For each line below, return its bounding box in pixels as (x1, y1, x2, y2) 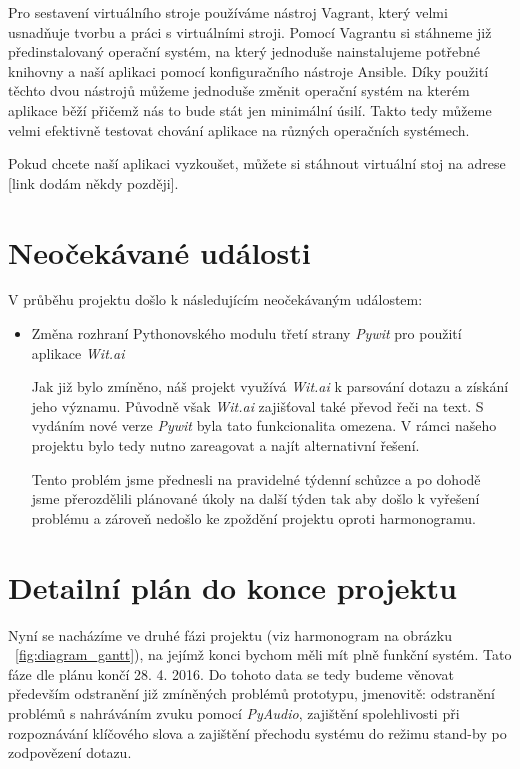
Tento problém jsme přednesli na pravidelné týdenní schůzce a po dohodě (31, 468, 481, 489)
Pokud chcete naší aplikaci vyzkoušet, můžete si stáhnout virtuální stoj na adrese (8, 153, 506, 174)
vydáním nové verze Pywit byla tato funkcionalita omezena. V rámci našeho (31, 415, 497, 436)
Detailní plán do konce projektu (8, 566, 457, 607)
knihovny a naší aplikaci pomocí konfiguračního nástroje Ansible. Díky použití (8, 60, 489, 81)
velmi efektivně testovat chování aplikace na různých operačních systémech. (8, 119, 470, 140)
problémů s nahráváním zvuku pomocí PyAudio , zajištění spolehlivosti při (8, 702, 460, 723)
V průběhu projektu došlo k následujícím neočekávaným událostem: (8, 289, 423, 310)
